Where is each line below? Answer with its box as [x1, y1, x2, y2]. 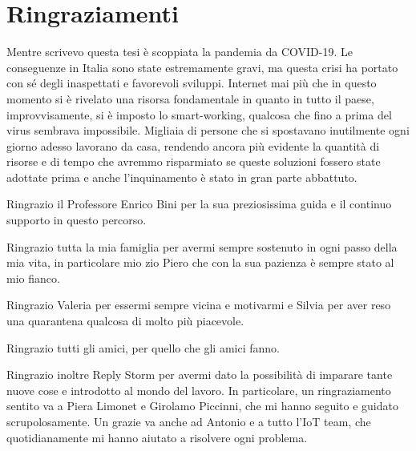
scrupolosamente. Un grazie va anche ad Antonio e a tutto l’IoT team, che [6, 413, 371, 429]
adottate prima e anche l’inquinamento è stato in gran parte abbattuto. [6, 168, 357, 185]
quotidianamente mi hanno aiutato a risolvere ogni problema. [6, 429, 308, 445]
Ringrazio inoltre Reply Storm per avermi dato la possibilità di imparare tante [6, 366, 393, 383]
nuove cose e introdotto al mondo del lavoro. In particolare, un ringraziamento [6, 381, 391, 398]
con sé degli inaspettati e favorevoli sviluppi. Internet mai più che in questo [6, 74, 377, 91]
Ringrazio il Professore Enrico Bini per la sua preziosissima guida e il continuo [6, 195, 392, 212]
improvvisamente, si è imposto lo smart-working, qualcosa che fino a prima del [6, 106, 392, 123]
